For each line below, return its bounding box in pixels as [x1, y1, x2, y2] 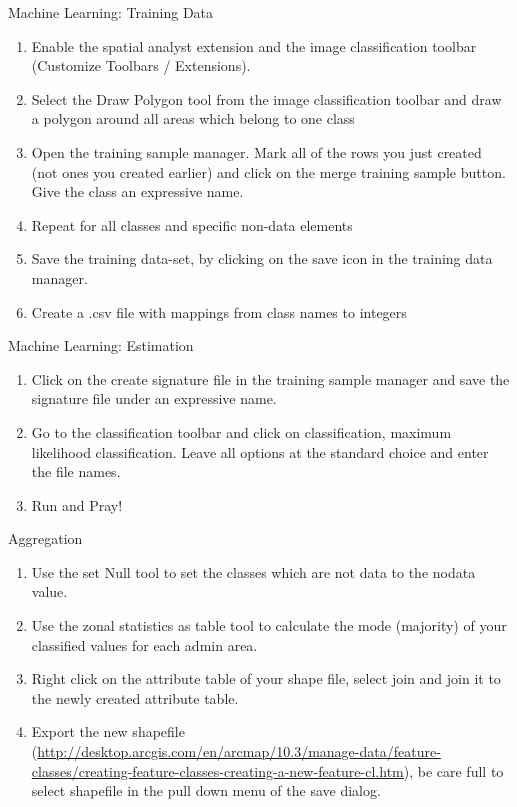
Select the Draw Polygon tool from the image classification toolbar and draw [31, 88, 502, 109]
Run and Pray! [31, 494, 123, 515]
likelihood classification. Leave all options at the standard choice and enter [31, 441, 489, 462]
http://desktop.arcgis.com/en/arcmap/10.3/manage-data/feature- [37, 741, 441, 762]
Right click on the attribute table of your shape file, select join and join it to [31, 668, 501, 689]
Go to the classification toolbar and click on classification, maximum [31, 421, 452, 442]
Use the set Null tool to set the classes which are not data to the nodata [31, 561, 476, 582]
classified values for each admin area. [31, 634, 258, 655]
